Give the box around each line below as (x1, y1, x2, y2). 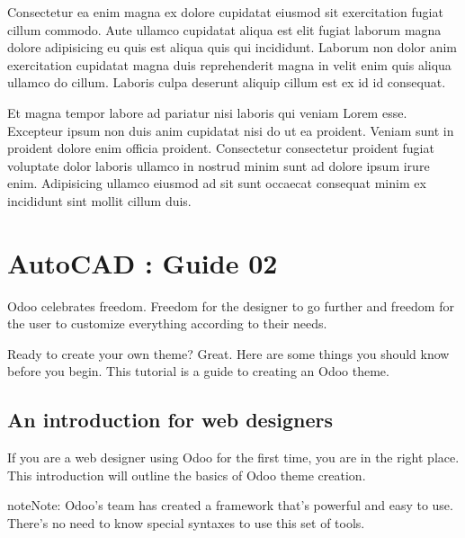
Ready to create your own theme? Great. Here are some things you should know (7, 344, 450, 363)
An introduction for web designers (7, 406, 333, 434)
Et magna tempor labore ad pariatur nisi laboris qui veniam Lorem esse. (7, 103, 407, 121)
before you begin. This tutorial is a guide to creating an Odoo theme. (7, 362, 389, 381)
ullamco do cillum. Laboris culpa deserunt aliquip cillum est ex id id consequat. (7, 73, 446, 92)
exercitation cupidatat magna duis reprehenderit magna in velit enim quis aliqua (7, 55, 452, 74)
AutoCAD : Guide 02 (7, 244, 278, 281)
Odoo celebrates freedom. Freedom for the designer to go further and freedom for (7, 296, 454, 315)
